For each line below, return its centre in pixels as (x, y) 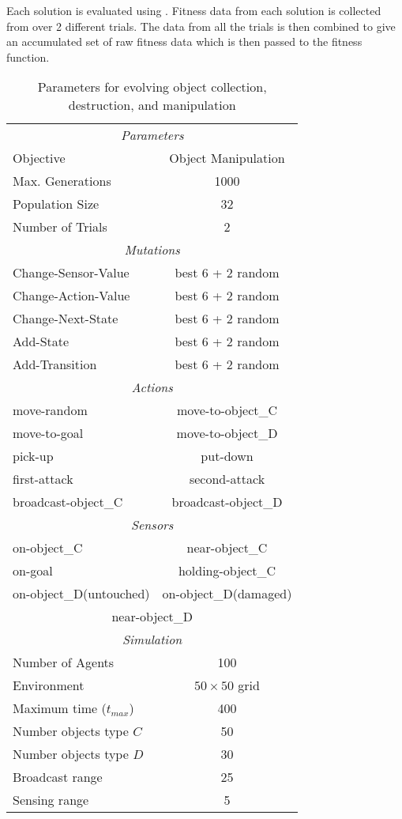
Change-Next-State (66, 319)
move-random (50, 410)
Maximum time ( (60, 708)
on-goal (33, 571)
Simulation (152, 640)
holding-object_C (227, 571)
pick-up (33, 456)
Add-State (41, 342)
